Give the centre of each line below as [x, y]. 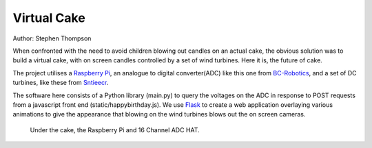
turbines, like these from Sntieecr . [61, 83]
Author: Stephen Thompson [52, 38]
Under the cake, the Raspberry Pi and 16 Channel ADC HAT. [115, 129]
